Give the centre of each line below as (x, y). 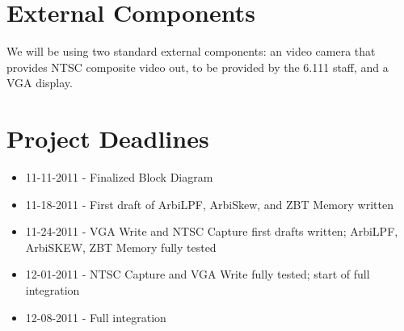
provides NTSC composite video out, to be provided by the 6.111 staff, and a (198, 67)
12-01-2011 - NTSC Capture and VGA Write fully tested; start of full (198, 274)
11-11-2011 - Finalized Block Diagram (119, 177)
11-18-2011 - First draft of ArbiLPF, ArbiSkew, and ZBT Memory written (209, 204)
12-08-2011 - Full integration (96, 317)
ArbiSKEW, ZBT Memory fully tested (121, 247)
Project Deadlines (108, 138)
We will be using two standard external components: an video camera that (191, 51)
